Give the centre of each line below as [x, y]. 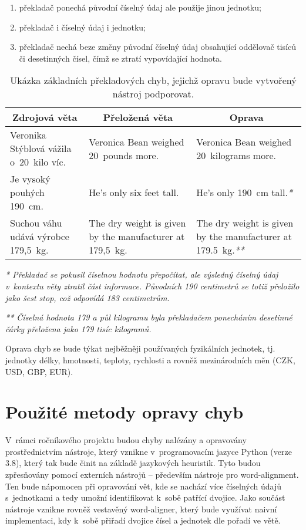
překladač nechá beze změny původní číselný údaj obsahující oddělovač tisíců [158, 47]
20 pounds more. [124, 155]
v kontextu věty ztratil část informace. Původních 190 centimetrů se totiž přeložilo [152, 286]
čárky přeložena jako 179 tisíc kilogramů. [78, 328]
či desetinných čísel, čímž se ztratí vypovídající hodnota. [121, 58]
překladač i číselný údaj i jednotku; [83, 27]
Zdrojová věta [45, 117]
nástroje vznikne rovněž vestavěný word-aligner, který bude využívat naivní [141, 509]
